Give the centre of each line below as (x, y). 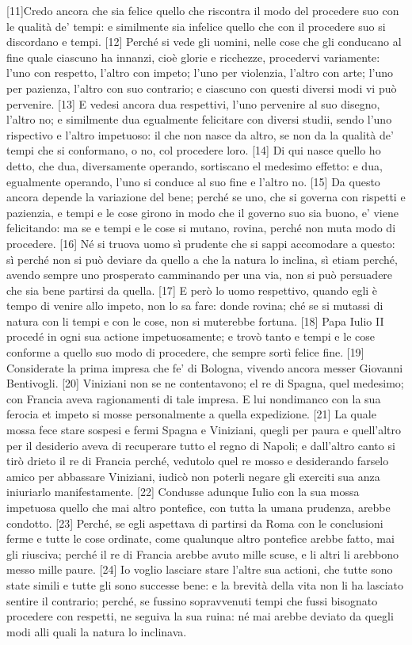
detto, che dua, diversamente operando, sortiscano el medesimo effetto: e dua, (195, 165)
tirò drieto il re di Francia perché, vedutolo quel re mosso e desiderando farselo (198, 461)
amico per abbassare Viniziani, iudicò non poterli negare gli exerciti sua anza (193, 476)
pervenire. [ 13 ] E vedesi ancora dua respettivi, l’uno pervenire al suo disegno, (193, 103)
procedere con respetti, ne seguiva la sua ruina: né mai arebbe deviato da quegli (200, 616)
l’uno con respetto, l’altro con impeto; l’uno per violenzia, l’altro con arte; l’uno (200, 73)
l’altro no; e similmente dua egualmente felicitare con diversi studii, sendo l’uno (199, 119)
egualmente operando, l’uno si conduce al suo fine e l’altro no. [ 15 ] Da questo (193, 181)
